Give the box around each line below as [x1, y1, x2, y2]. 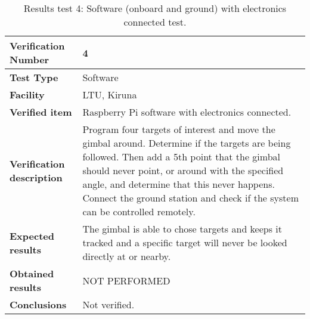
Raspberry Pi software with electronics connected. [82, 105, 292, 119]
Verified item [10, 105, 72, 119]
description [10, 170, 63, 184]
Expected [10, 228, 54, 243]
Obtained [10, 267, 54, 280]
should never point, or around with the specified [82, 163, 284, 177]
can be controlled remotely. [82, 205, 196, 218]
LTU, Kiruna [82, 88, 137, 101]
